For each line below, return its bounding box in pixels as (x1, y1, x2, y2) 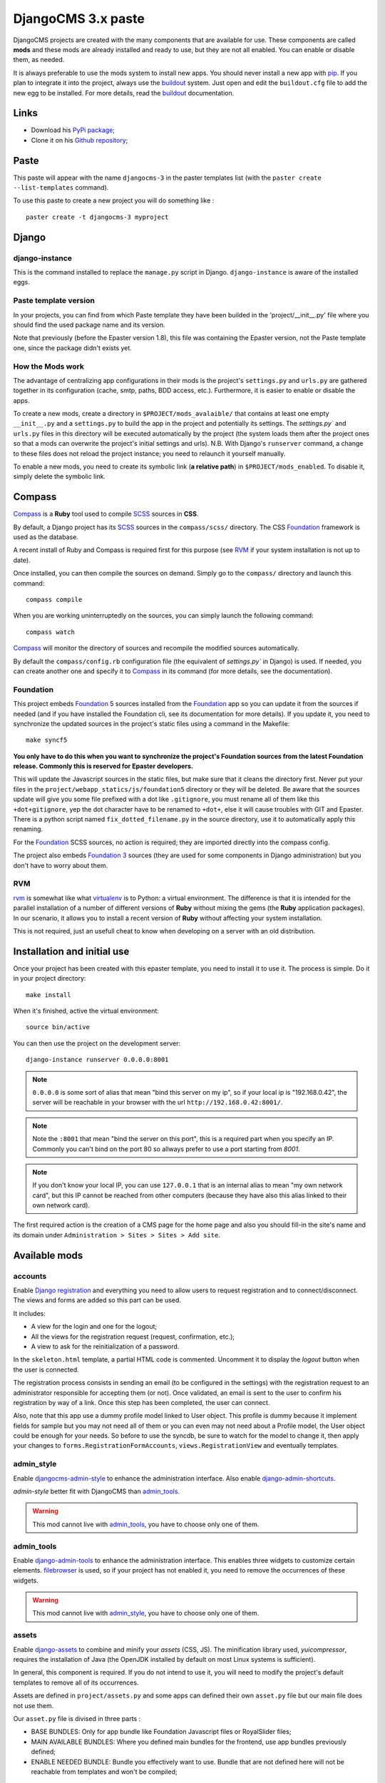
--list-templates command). (13, 183, 109, 192)
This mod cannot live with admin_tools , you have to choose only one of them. (32, 1520, 260, 1528)
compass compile (26, 596, 83, 604)
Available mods (13, 1249, 83, 1262)
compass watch (26, 628, 75, 636)
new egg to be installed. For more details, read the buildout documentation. (13, 88, 235, 97)
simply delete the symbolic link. (13, 472, 106, 481)
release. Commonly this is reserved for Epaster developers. (13, 762, 194, 770)
